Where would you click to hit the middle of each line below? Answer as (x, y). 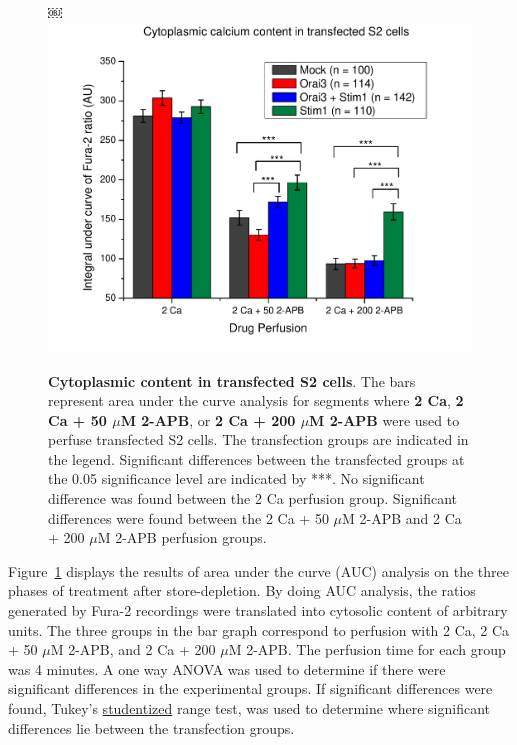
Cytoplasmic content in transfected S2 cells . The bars (232, 380)
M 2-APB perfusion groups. (182, 537)
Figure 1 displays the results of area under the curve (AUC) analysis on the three (258, 570)
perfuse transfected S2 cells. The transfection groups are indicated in (258, 439)
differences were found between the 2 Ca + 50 (188, 517)
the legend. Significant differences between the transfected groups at (256, 458)
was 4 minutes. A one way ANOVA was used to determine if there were (227, 668)
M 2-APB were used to (384, 419)
